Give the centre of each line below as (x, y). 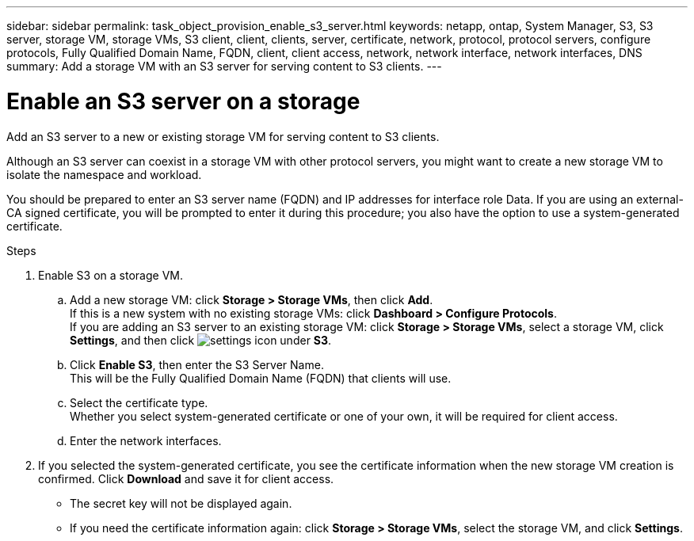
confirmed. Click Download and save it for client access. (186, 478)
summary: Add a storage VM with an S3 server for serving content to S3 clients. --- (224, 66)
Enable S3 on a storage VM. (111, 275)
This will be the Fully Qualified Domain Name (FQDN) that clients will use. (261, 378)
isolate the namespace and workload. (104, 174)
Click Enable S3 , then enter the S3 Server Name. (197, 364)
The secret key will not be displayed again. (181, 503)
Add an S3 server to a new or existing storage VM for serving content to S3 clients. (223, 136)
